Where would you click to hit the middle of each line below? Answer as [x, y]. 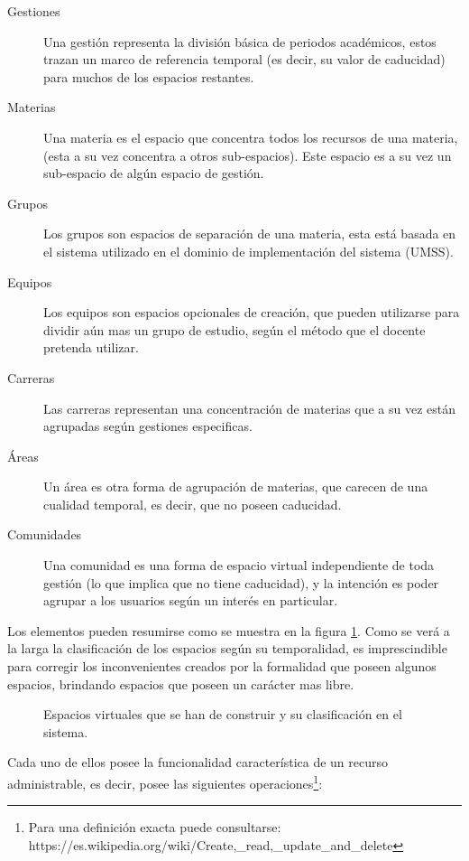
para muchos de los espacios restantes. [149, 76]
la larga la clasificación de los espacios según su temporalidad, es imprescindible [227, 648]
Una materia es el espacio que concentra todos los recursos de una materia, [251, 137]
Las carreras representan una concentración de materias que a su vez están [250, 408]
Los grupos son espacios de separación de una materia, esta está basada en [250, 234]
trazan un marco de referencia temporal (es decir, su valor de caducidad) [244, 59]
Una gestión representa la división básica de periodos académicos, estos [240, 41]
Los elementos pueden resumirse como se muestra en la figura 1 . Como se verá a [229, 630]
